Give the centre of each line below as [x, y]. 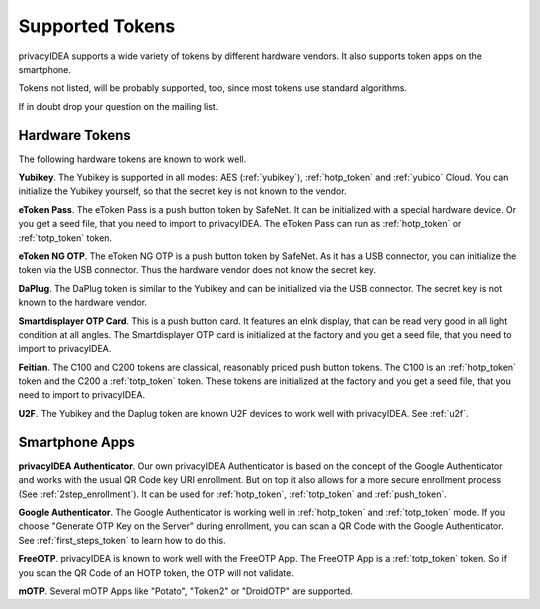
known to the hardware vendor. [83, 302]
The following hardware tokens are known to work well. [132, 159]
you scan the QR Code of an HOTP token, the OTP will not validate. [156, 572]
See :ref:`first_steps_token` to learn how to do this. [122, 540]
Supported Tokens [97, 26]
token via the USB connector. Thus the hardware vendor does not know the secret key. [197, 270]
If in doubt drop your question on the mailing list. [118, 106]
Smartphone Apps [76, 441]
